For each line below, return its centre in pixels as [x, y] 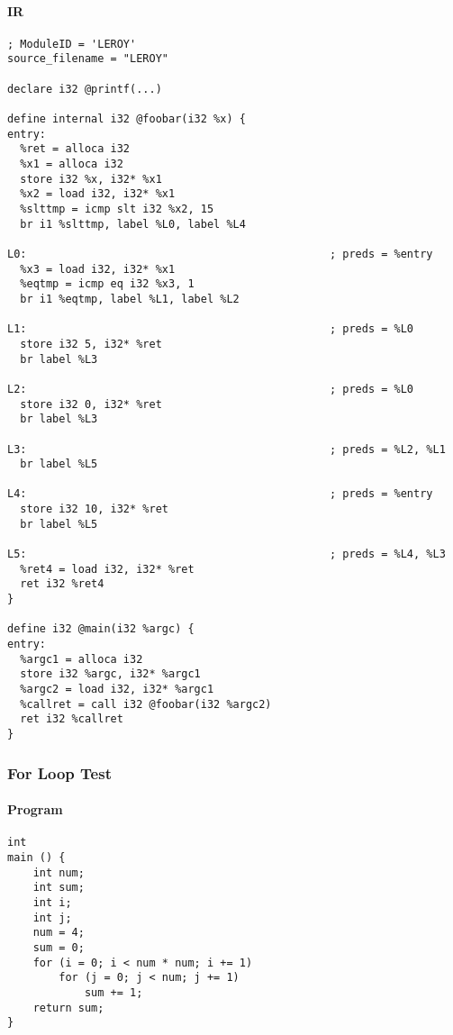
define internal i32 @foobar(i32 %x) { [127, 119]
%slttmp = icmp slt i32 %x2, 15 [117, 209]
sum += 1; [113, 992]
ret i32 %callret [72, 719]
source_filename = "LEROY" [88, 59]
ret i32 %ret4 [62, 584]
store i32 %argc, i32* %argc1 [110, 674]
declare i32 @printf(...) [85, 89]
